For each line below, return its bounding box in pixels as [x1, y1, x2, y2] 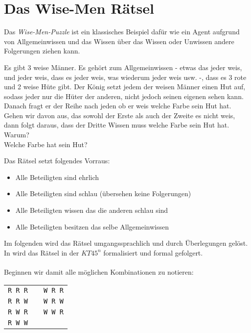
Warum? [4, 129, 29, 140]
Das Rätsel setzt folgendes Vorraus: [4, 155, 110, 166]
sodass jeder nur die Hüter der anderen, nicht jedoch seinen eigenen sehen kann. [4, 91, 244, 101]
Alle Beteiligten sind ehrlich [15, 172, 99, 182]
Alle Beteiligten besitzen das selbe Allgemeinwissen [15, 221, 169, 231]
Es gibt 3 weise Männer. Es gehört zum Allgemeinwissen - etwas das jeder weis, [4, 62, 242, 72]
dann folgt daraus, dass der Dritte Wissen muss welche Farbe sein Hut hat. [4, 120, 229, 130]
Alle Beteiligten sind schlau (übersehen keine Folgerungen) [15, 188, 191, 199]
